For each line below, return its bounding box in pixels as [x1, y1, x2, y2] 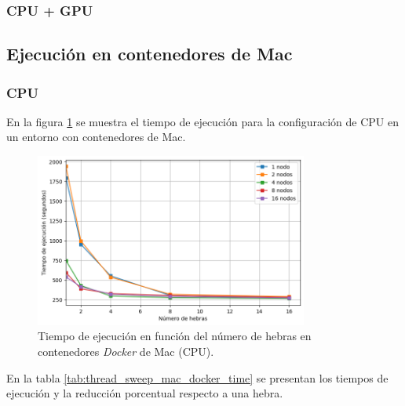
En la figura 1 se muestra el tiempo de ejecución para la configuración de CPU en [6, 113, 400, 129]
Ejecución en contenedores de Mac [6, 42, 293, 66]
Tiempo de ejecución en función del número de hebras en [38, 328, 312, 344]
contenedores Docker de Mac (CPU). [38, 343, 214, 360]
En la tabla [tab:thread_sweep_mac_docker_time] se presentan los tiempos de [6, 369, 389, 386]
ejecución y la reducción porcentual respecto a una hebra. [6, 385, 283, 401]
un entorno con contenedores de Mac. [6, 129, 186, 145]
